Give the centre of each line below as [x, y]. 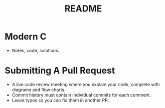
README [83, 9]
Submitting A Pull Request [60, 71]
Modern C [26, 37]
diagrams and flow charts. [39, 90]
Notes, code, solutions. [36, 50]
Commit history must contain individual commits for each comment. [81, 95]
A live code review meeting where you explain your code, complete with [86, 84]
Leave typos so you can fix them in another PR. [60, 100]
